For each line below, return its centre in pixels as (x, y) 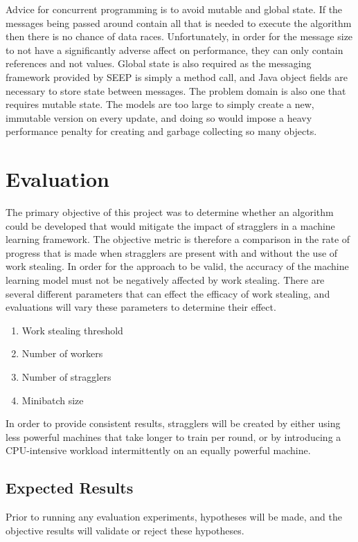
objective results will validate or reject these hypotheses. (125, 530)
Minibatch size (53, 400)
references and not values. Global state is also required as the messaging (159, 63)
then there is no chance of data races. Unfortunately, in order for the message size (179, 36)
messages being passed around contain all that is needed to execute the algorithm (179, 22)
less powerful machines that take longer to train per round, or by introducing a (173, 436)
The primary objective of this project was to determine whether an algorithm (170, 212)
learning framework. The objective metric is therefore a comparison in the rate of (178, 239)
